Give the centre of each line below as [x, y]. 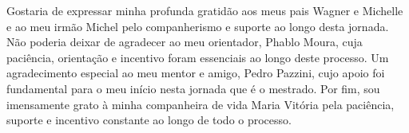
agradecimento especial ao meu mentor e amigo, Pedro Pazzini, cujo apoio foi [196, 73]
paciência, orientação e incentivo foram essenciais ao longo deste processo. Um [198, 57]
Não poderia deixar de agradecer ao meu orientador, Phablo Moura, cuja [185, 42]
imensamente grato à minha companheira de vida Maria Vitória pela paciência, [201, 104]
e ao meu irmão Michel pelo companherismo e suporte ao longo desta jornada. [198, 26]
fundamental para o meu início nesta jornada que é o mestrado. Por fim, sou [193, 88]
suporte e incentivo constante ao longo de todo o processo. [149, 120]
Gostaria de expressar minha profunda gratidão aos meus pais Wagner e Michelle [205, 10]
